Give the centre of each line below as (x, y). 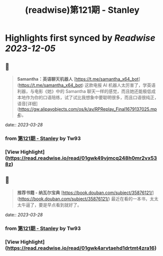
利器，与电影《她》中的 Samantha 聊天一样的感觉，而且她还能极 (82, 91)
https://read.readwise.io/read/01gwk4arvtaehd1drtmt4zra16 (81, 248)
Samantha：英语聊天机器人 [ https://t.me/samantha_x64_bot (78, 79)
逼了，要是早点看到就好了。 (54, 205)
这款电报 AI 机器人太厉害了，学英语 (120, 85)
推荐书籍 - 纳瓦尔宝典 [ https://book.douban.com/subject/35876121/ (85, 193)
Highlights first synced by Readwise (80, 38)
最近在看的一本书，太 (132, 199)
